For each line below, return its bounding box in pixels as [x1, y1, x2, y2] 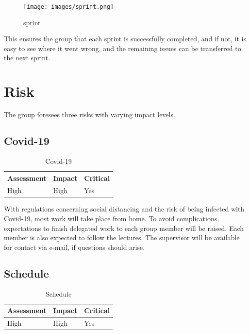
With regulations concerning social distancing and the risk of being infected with [4, 204, 245, 214]
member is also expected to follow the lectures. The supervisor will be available [4, 232, 240, 243]
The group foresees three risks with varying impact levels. [4, 109, 175, 120]
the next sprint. [4, 53, 50, 63]
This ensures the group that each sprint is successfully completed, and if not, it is [4, 34, 246, 44]
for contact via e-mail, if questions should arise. [4, 242, 145, 252]
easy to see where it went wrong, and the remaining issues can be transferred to [4, 43, 241, 53]
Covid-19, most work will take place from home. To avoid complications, [4, 213, 219, 224]
